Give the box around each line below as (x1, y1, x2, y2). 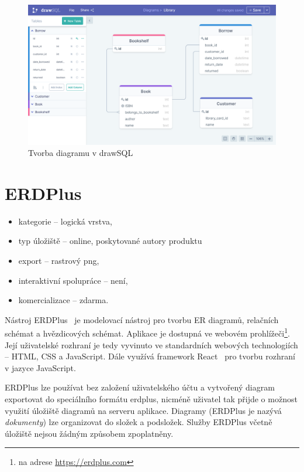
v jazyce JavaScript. (5, 361, 76, 373)
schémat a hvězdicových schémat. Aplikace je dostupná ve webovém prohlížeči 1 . (5, 325, 290, 339)
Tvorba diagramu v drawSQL (28, 147, 133, 159)
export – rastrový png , (18, 254, 99, 266)
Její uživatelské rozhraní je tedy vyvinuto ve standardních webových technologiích (5, 338, 298, 351)
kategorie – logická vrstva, (18, 215, 112, 227)
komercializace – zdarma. (18, 294, 109, 306)
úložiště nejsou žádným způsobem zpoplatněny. (5, 427, 174, 439)
